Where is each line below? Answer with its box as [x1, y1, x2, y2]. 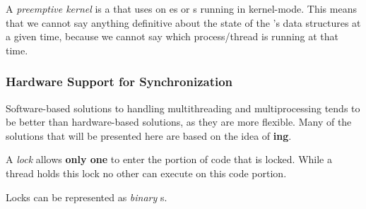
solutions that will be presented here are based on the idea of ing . [6, 128, 292, 143]
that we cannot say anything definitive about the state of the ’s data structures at [6, 15, 361, 30]
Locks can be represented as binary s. [6, 189, 167, 204]
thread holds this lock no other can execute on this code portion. [6, 165, 287, 180]
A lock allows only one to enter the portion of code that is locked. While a [6, 152, 332, 167]
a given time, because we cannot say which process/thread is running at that [6, 29, 339, 44]
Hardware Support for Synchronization [6, 73, 233, 90]
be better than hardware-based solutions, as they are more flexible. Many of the [6, 114, 352, 129]
